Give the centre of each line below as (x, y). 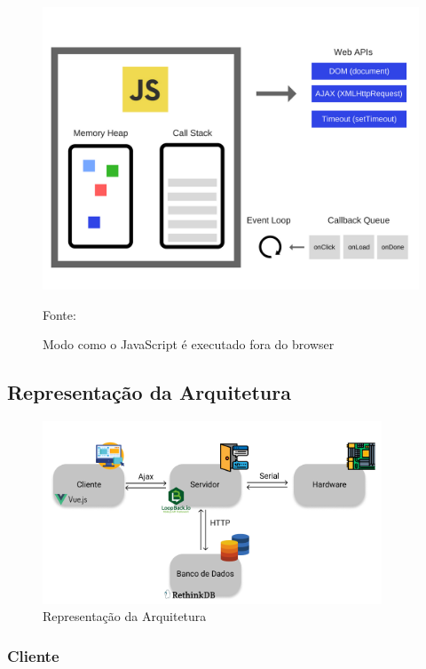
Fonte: (59, 314)
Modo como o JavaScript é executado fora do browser (189, 344)
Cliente (33, 655)
